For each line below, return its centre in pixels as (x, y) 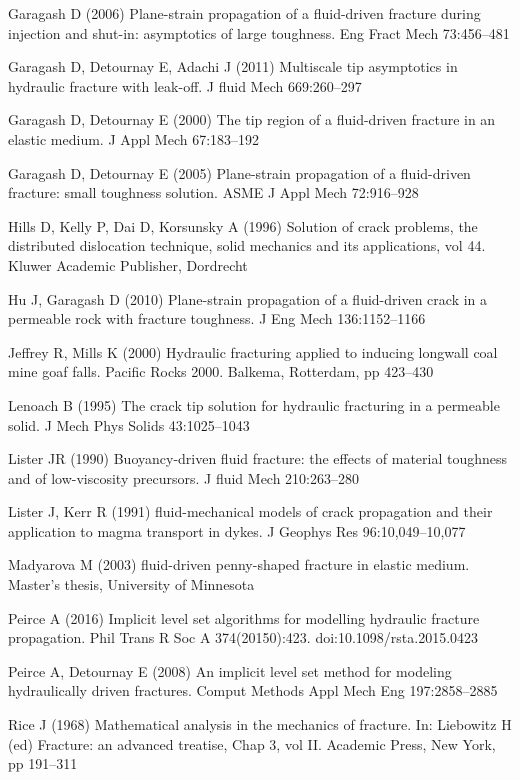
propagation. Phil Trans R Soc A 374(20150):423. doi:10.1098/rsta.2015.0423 (243, 637)
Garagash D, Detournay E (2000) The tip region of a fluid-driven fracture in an (252, 119)
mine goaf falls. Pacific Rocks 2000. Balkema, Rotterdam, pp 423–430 (221, 371)
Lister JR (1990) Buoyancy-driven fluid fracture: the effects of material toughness (258, 458)
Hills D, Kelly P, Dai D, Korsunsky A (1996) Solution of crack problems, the (243, 225)
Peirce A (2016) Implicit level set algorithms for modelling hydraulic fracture (244, 617)
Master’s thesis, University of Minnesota (131, 584)
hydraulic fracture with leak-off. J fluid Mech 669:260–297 (185, 85)
